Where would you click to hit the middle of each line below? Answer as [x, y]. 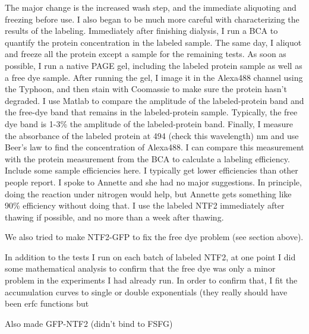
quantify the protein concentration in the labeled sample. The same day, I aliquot [153, 42]
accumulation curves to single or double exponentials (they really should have [146, 292]
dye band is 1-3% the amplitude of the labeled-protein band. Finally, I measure [149, 123]
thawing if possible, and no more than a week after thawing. [114, 217]
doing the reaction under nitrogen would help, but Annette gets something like [148, 193]
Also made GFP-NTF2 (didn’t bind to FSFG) [89, 323]
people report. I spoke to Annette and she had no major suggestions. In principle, [153, 182]
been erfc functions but [47, 303]
